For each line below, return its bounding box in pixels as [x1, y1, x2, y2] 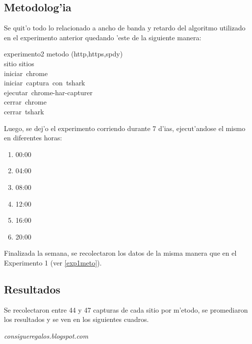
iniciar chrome [4, 68, 48, 78]
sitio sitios [4, 58, 34, 68]
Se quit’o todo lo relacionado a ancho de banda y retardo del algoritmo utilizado [4, 23, 246, 33]
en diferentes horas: [4, 132, 62, 143]
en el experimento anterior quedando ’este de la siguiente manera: [4, 32, 202, 42]
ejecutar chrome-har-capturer [4, 87, 93, 97]
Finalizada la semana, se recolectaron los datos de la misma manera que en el [4, 248, 237, 258]
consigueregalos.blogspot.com [4, 330, 88, 341]
